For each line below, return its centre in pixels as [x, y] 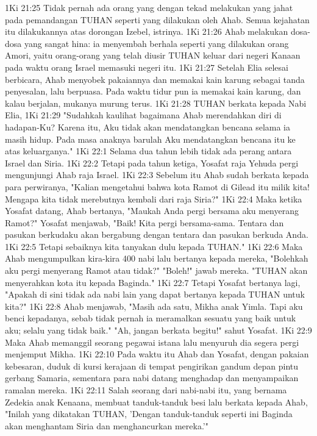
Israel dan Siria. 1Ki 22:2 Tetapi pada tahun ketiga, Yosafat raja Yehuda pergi [152, 163]
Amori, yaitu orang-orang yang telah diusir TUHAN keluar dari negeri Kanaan [153, 55]
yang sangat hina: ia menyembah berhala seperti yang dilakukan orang [156, 43]
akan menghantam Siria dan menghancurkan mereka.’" [107, 425]
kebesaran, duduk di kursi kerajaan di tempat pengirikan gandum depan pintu [152, 366]
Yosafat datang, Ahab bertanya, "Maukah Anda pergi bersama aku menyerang [152, 211]
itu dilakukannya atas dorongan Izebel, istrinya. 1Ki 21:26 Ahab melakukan [147, 31]
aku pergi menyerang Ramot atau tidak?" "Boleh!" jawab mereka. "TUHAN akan [156, 270]
